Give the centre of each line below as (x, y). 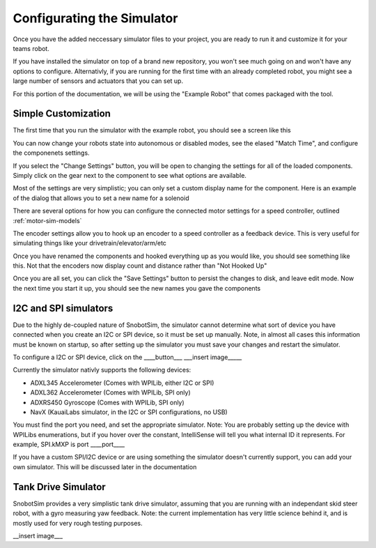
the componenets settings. (51, 153)
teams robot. (31, 48)
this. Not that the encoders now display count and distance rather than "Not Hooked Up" (140, 266)
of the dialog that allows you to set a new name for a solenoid (101, 198)
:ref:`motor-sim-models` (47, 220)
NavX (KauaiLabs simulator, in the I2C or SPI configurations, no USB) (129, 412)
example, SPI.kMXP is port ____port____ (69, 444)
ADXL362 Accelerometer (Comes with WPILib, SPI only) (110, 393)
